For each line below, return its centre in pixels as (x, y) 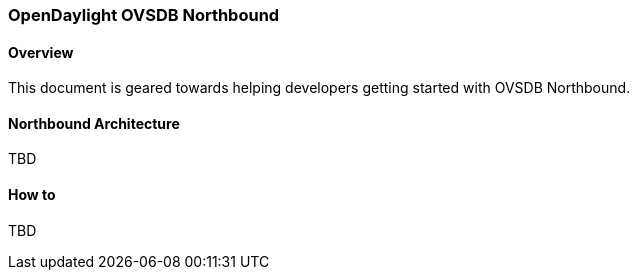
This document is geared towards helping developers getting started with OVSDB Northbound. (319, 88)
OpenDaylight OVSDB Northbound (144, 15)
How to (32, 195)
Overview (41, 52)
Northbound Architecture (94, 123)
